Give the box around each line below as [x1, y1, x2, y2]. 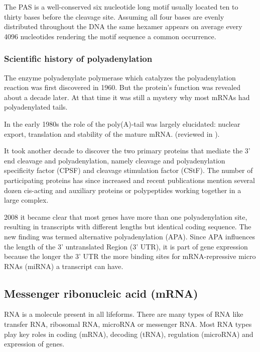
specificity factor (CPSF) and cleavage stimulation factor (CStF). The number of [4, 165, 253, 175]
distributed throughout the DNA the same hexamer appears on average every [4, 21, 242, 32]
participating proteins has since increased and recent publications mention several [4, 174, 255, 185]
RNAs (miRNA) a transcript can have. [4, 260, 123, 271]
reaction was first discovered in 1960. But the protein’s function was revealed [4, 82, 240, 93]
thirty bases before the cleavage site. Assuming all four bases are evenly [4, 11, 224, 22]
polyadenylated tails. [4, 102, 68, 112]
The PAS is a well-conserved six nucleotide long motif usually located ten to [4, 2, 238, 12]
